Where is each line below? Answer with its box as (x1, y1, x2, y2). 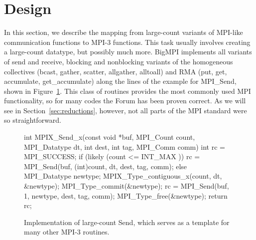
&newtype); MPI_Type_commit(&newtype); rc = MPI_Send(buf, (24, 181, 229, 191)
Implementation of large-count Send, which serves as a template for (24, 217, 230, 227)
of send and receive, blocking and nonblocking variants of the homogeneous (4, 56, 233, 66)
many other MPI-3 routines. (24, 227, 110, 237)
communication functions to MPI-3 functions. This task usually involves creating (4, 36, 251, 47)
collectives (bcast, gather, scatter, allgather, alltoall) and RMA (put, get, (4, 66, 227, 76)
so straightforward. (4, 115, 62, 125)
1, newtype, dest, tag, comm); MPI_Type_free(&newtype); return (24, 190, 228, 201)
